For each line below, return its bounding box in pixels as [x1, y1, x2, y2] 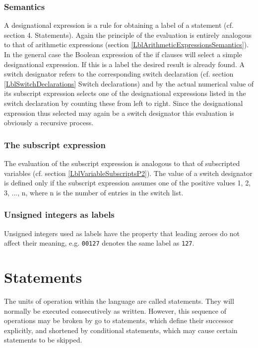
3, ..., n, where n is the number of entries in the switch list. [4, 187, 184, 197]
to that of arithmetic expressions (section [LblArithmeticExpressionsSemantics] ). [4, 39, 249, 50]
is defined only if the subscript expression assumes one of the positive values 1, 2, [4, 177, 251, 188]
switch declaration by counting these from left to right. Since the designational [4, 97, 243, 108]
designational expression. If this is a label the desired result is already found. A [4, 59, 245, 69]
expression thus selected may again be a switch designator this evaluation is [4, 107, 234, 118]
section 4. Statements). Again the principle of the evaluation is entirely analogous [4, 29, 252, 40]
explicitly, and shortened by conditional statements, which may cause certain [4, 325, 238, 335]
